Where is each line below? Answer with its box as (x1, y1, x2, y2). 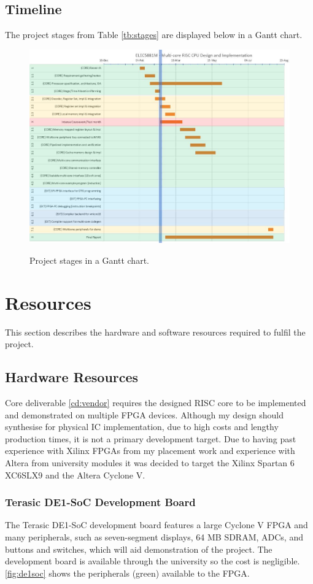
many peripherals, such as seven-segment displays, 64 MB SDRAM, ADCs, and (5, 531, 303, 544)
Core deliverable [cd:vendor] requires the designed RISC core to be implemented (5, 396, 306, 409)
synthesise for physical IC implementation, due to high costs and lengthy (5, 420, 279, 433)
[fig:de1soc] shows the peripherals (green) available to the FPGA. (5, 566, 250, 579)
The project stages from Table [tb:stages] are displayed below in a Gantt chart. (5, 28, 303, 41)
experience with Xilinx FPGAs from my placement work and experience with (5, 444, 295, 457)
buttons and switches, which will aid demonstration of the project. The (5, 542, 272, 555)
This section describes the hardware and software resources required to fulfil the (5, 325, 306, 338)
